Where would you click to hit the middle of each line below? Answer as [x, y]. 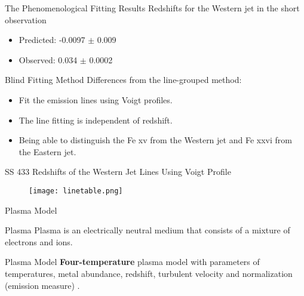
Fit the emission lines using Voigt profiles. [96, 99]
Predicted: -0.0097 [52, 40]
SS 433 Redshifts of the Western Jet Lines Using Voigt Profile [118, 172]
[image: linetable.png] [76, 191]
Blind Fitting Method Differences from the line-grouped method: [123, 80]
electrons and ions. [39, 241]
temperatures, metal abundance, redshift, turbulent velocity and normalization [149, 273]
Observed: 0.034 [48, 59]
